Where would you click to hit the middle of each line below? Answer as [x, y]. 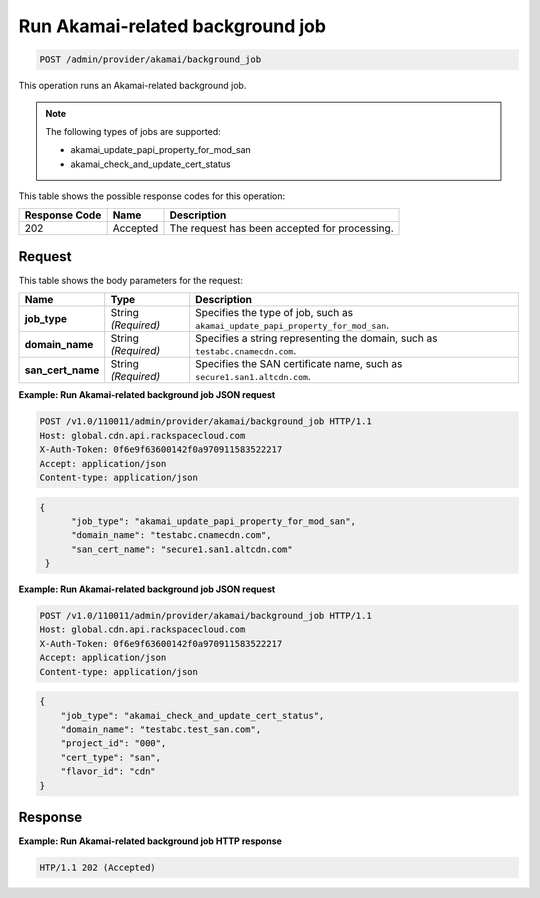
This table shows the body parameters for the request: [131, 280]
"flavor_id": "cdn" [108, 771]
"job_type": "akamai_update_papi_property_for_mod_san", [214, 521]
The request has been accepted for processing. [281, 228]
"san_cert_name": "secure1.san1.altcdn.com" [182, 549]
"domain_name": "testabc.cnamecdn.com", [171, 535]
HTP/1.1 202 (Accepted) [98, 867]
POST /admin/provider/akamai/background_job [150, 59]
